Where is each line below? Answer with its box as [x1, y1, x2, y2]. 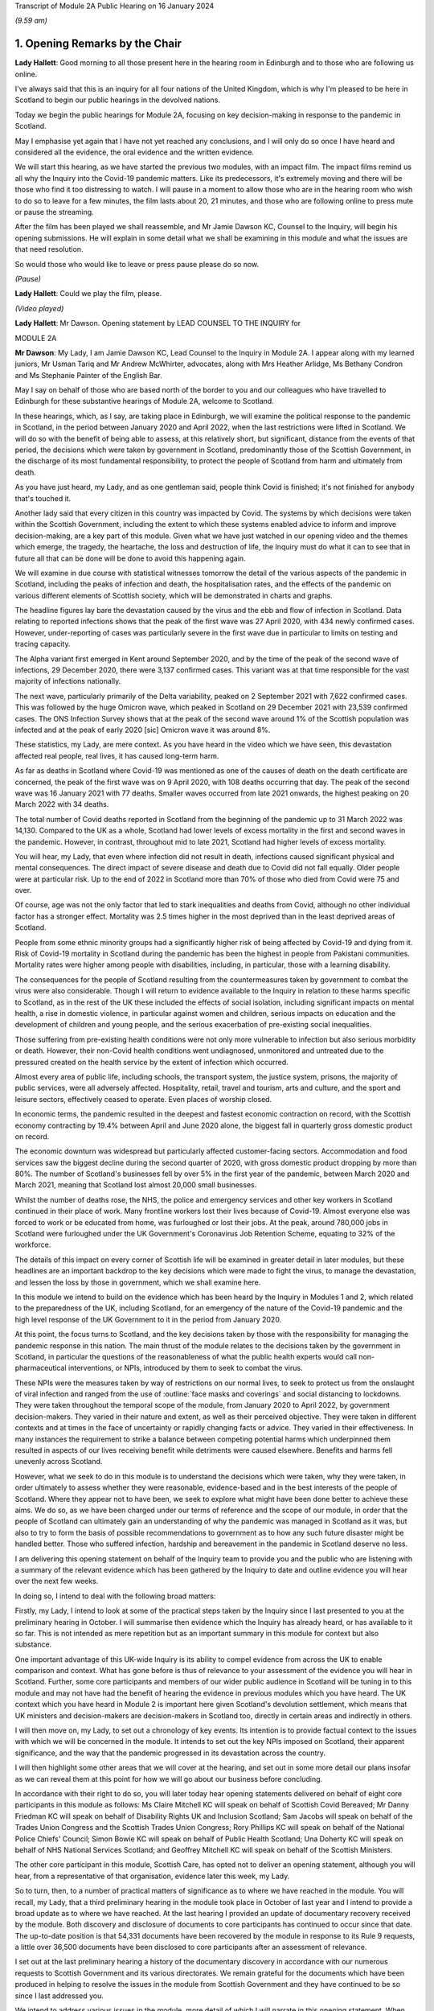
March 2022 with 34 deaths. [14, 800, 109, 809]
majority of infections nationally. [14, 677, 121, 686]
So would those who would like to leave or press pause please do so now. [14, 259, 260, 269]
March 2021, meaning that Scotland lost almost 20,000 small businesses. [14, 1180, 257, 1190]
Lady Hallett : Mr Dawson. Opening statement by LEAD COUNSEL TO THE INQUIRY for [14, 319, 301, 328]
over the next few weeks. [14, 1577, 99, 1586]
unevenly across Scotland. [14, 1457, 103, 1466]
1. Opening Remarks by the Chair [14, 37, 182, 51]
